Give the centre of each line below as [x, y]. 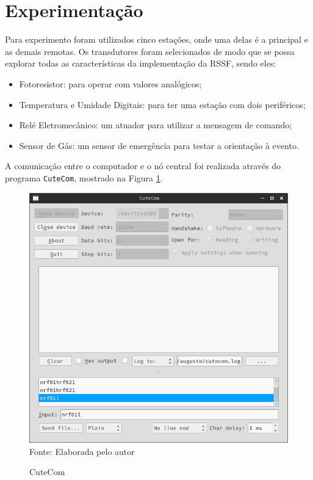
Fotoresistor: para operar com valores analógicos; [110, 83]
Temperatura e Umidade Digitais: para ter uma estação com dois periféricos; [162, 104]
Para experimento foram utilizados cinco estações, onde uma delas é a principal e [156, 39]
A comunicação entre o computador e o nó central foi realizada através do [143, 166]
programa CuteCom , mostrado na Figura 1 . [84, 177]
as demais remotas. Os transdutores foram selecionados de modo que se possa [150, 51]
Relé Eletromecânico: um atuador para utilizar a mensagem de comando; [156, 125]
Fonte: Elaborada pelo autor [82, 451]
